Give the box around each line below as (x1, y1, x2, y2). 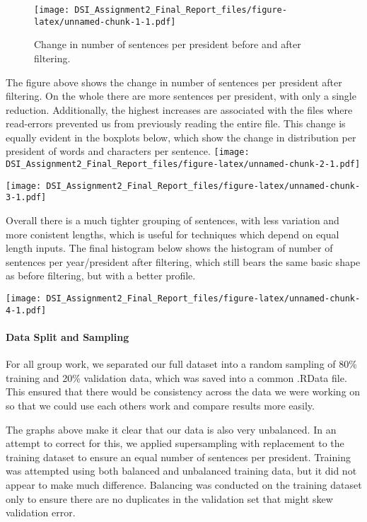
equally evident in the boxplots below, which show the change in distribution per (6, 129, 356, 144)
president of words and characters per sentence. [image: (6, 144, 250, 158)
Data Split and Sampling (6, 329, 129, 344)
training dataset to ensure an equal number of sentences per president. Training (6, 449, 351, 464)
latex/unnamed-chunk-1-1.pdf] (34, 16, 176, 27)
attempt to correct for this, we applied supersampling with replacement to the (6, 436, 344, 451)
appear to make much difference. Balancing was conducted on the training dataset (6, 477, 362, 492)
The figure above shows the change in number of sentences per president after (6, 74, 342, 89)
